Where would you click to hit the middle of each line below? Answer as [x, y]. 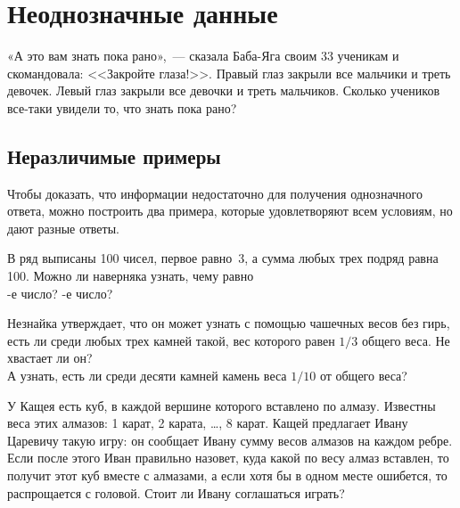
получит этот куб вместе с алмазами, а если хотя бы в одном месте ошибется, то [227, 475]
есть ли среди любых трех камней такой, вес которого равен [171, 340]
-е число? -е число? [60, 293]
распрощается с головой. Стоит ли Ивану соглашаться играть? [176, 492]
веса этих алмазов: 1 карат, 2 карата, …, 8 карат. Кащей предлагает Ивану [208, 423]
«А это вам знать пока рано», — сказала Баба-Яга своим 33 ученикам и [203, 56]
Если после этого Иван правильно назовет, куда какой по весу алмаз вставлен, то [228, 458]
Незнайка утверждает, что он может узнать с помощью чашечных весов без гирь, [229, 323]
